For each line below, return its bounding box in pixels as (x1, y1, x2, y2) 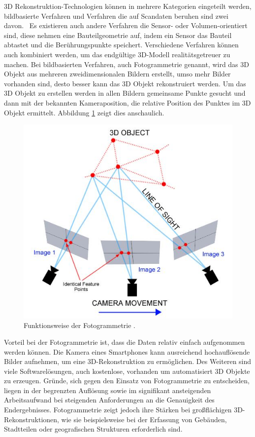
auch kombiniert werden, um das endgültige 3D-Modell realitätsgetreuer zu (4, 49, 230, 59)
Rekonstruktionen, (4, 414, 59, 424)
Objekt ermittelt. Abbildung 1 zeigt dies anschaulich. (4, 107, 164, 117)
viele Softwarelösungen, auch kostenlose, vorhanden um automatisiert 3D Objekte (4, 365, 250, 376)
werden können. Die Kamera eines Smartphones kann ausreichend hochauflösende (4, 346, 250, 357)
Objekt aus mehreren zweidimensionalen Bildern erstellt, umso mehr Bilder (4, 69, 231, 79)
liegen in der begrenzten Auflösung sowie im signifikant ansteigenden (4, 385, 211, 395)
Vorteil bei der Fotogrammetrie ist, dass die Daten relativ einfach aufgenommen (4, 336, 245, 347)
